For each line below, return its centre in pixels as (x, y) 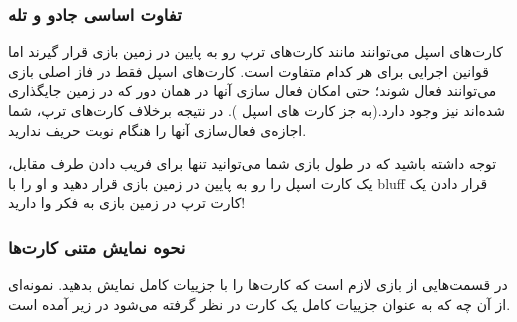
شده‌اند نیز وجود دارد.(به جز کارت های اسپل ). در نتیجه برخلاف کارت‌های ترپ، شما (256, 110)
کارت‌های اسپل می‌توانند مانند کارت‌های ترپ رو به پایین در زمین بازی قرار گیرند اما (255, 51)
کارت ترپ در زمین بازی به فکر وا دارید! (127, 202)
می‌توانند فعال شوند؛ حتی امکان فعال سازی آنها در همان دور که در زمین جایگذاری (252, 90)
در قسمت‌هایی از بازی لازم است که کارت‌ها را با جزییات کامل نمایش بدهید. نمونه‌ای (258, 284)
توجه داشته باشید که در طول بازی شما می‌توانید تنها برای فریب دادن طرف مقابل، (252, 163)
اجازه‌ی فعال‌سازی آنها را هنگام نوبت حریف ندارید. (157, 129)
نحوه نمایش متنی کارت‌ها (97, 246)
